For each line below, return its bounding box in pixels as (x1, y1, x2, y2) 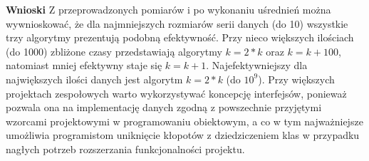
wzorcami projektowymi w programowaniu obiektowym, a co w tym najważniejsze (6, 113, 363, 128)
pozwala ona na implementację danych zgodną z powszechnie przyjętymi (6, 100, 322, 115)
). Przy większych (258, 71, 335, 86)
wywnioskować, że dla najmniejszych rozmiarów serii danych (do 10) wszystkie (6, 16, 348, 31)
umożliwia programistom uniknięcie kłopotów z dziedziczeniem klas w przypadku (6, 128, 360, 142)
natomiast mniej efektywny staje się (6, 58, 162, 73)
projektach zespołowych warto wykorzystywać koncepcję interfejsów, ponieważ (6, 85, 347, 100)
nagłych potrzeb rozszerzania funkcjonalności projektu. (6, 141, 245, 156)
